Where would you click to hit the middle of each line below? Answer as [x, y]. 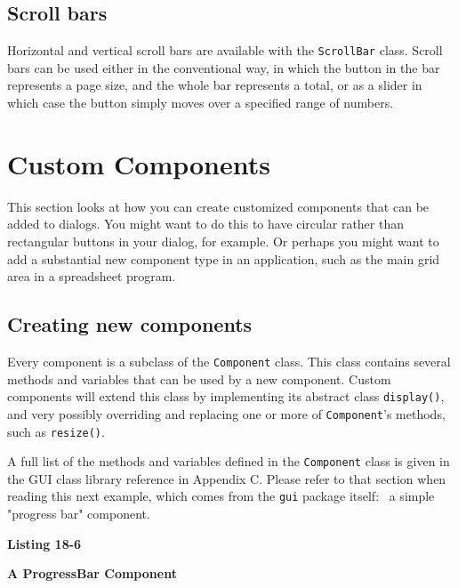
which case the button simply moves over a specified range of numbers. [201, 103]
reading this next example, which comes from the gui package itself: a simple [221, 496]
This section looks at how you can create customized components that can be [218, 206]
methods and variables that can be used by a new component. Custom [199, 379]
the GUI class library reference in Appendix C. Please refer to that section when [227, 478]
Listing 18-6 [44, 543]
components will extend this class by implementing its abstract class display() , [226, 396]
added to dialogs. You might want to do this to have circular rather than [205, 224]
